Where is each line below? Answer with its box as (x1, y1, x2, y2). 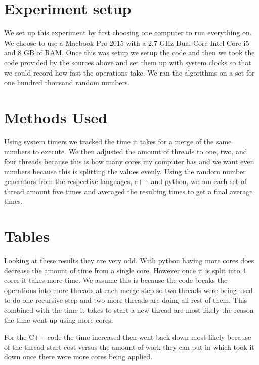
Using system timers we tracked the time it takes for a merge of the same (4, 136, 232, 147)
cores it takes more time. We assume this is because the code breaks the (4, 275, 228, 285)
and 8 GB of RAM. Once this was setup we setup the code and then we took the (4, 47, 255, 58)
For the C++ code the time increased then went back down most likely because (4, 332, 251, 342)
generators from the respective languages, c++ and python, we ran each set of (4, 176, 247, 187)
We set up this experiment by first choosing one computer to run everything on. (4, 27, 252, 38)
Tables (4, 226, 50, 246)
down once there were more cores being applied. (4, 351, 153, 362)
